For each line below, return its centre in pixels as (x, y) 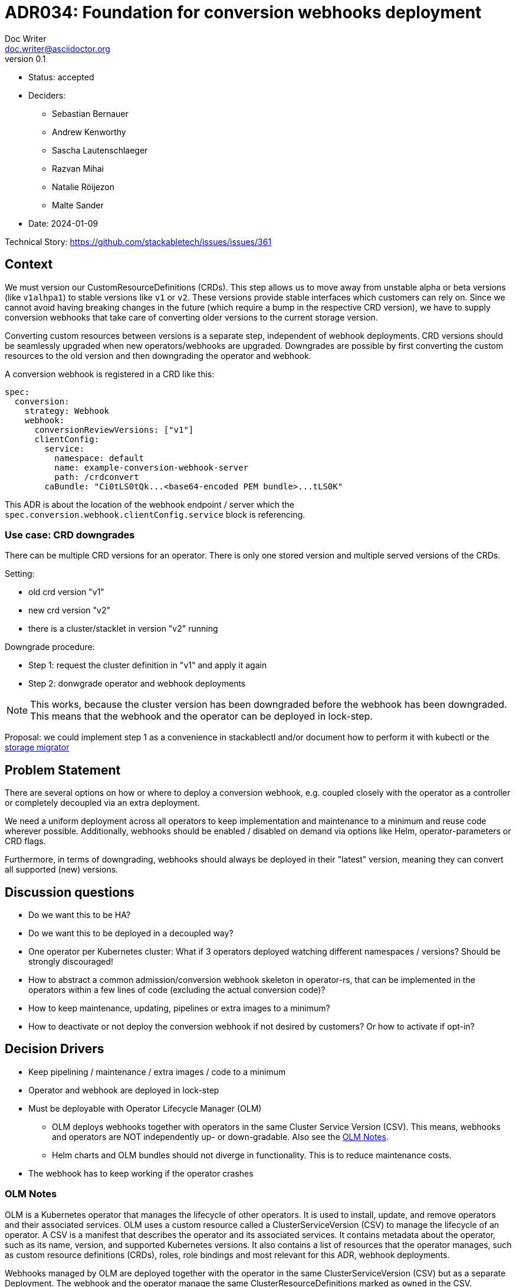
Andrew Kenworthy (89, 132)
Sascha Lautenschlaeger (100, 150)
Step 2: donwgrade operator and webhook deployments (137, 684)
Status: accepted (61, 77)
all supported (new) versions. (62, 870)
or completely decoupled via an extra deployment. (102, 803)
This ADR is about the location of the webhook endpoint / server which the (149, 504)
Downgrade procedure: (50, 647)
